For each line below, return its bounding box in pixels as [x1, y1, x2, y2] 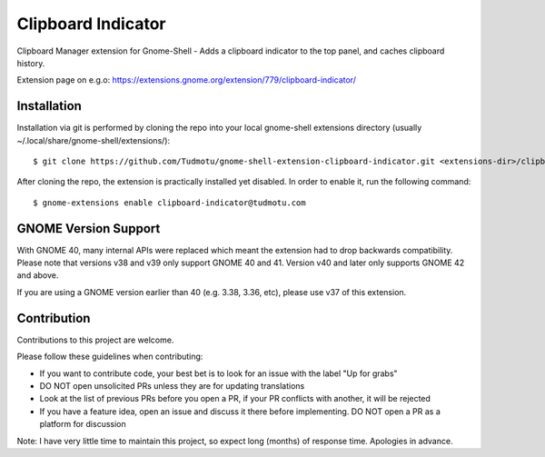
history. [16, 57, 45, 68]
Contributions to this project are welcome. [16, 334, 174, 345]
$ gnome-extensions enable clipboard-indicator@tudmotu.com [33, 197, 306, 208]
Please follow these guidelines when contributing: [16, 351, 203, 363]
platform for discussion [39, 419, 126, 430]
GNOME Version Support [16, 221, 161, 236]
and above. [16, 270, 59, 281]
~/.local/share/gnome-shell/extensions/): [16, 134, 171, 145]
